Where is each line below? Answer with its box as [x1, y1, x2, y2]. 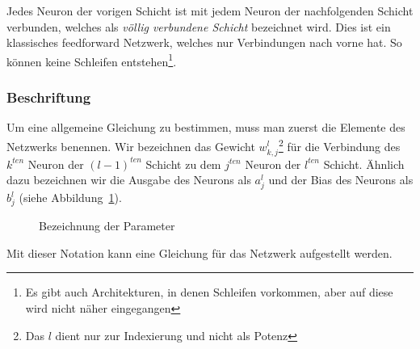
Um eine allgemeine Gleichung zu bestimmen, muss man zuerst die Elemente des [6, 119, 405, 136]
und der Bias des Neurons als [268, 171, 414, 188]
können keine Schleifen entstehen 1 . [6, 50, 177, 69]
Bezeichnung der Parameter [39, 217, 175, 234]
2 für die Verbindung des [278, 135, 401, 154]
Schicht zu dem [145, 155, 221, 172]
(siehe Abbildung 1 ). [19, 189, 122, 206]
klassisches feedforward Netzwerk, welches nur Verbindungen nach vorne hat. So [6, 34, 402, 51]
